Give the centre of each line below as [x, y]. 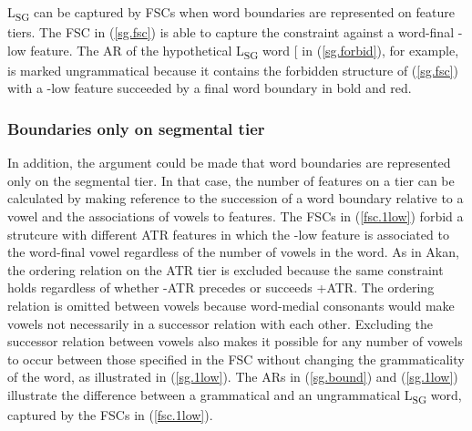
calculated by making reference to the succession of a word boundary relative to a [236, 198]
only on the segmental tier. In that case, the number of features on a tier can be [231, 180]
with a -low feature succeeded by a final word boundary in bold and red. [210, 88]
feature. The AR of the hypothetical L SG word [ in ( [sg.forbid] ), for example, [245, 51]
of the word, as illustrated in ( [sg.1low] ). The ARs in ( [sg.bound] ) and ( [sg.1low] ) [233, 377]
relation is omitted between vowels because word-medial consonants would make [231, 305]
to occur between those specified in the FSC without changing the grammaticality [236, 359]
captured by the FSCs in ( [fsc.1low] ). [110, 415]
